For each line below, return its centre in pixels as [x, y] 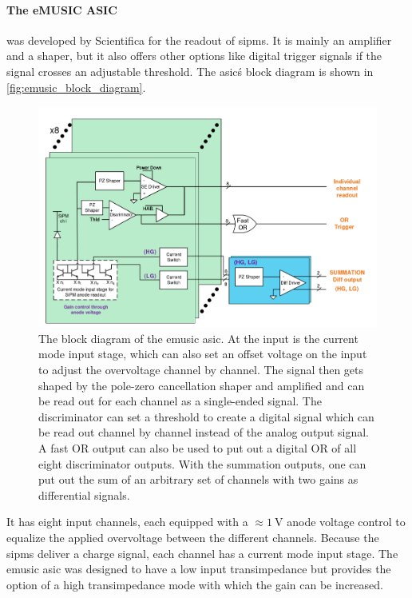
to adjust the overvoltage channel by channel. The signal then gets [201, 369]
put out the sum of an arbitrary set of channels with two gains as [198, 479]
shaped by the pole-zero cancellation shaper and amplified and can [202, 385]
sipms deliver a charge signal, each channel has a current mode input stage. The [202, 553]
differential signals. [84, 494]
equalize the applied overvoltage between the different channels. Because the [193, 537]
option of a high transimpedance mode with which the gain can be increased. [195, 584]
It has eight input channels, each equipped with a [127, 522]
